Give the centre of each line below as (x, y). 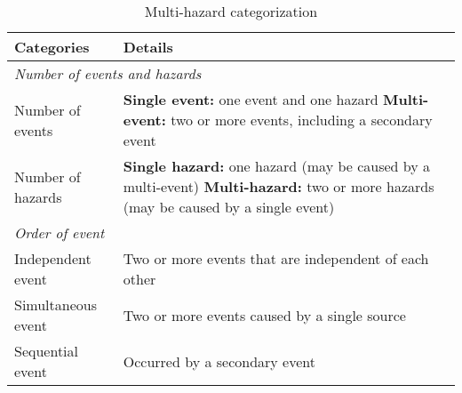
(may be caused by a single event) (229, 207)
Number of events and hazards (108, 73)
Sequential (47, 351)
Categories (52, 47)
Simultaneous (56, 305)
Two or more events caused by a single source (264, 315)
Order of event (60, 233)
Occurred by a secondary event (219, 361)
